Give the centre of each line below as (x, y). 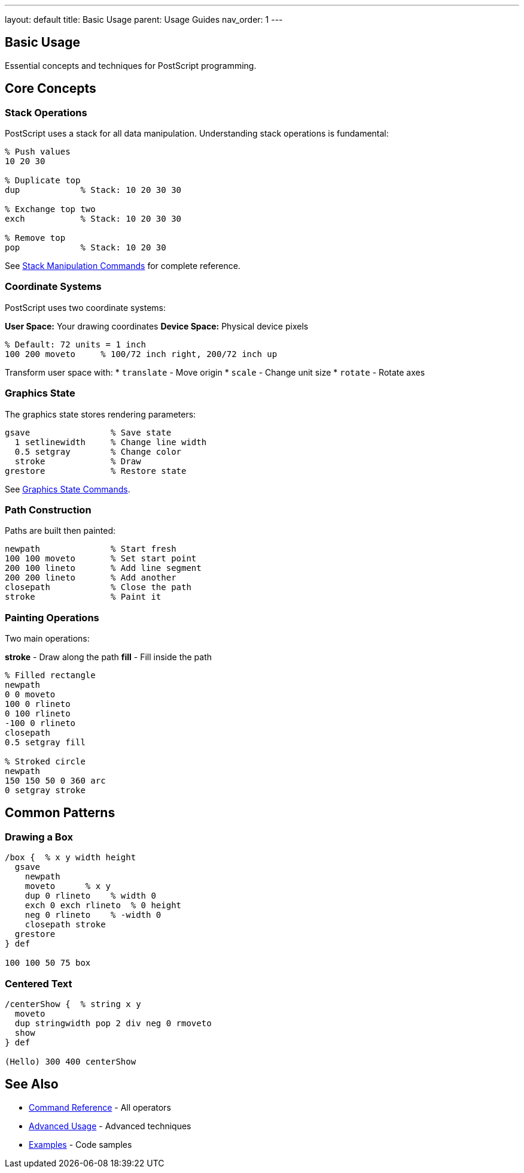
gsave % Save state (88, 432)
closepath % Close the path (98, 587)
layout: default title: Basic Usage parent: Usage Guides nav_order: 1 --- (144, 19)
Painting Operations (52, 617)
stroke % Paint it (83, 597)
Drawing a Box (39, 837)
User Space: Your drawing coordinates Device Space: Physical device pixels (157, 326)
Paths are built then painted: (60, 531)
